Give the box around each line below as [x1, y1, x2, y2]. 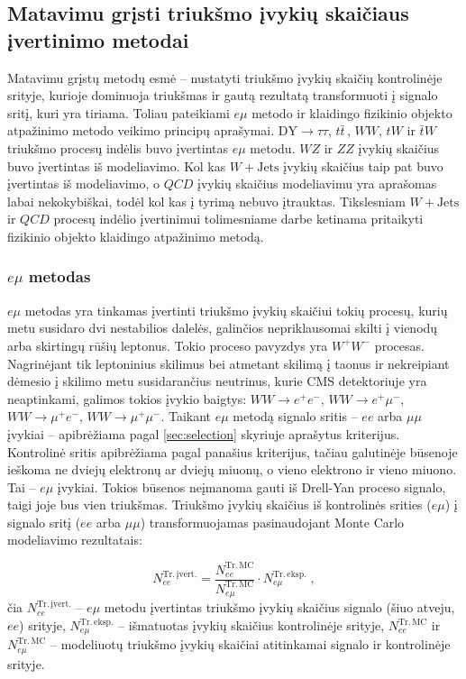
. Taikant [160, 407, 212, 426]
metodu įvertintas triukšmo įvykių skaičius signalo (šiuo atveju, [104, 598, 455, 617]
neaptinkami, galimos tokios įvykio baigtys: [7, 389, 247, 408]
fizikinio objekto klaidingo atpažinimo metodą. [7, 226, 264, 245]
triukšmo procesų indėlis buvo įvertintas [7, 138, 229, 157]
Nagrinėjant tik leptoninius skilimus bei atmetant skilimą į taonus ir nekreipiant [7, 353, 450, 372]
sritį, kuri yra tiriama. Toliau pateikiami [7, 103, 230, 122]
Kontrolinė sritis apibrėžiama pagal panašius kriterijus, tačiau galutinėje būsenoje [7, 442, 458, 461]
